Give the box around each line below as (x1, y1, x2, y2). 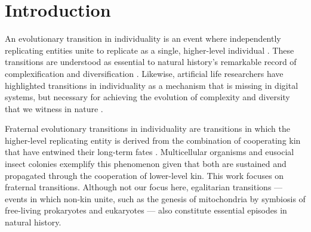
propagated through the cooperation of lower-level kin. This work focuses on (5, 169, 284, 181)
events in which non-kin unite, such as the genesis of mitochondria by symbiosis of (5, 192, 306, 205)
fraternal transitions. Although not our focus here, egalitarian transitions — (5, 181, 283, 193)
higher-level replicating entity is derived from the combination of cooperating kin (5, 134, 301, 146)
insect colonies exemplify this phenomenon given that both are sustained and (5, 157, 287, 170)
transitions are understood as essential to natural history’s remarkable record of (5, 55, 297, 68)
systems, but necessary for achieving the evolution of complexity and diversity (5, 91, 290, 103)
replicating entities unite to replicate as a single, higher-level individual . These (5, 44, 294, 56)
